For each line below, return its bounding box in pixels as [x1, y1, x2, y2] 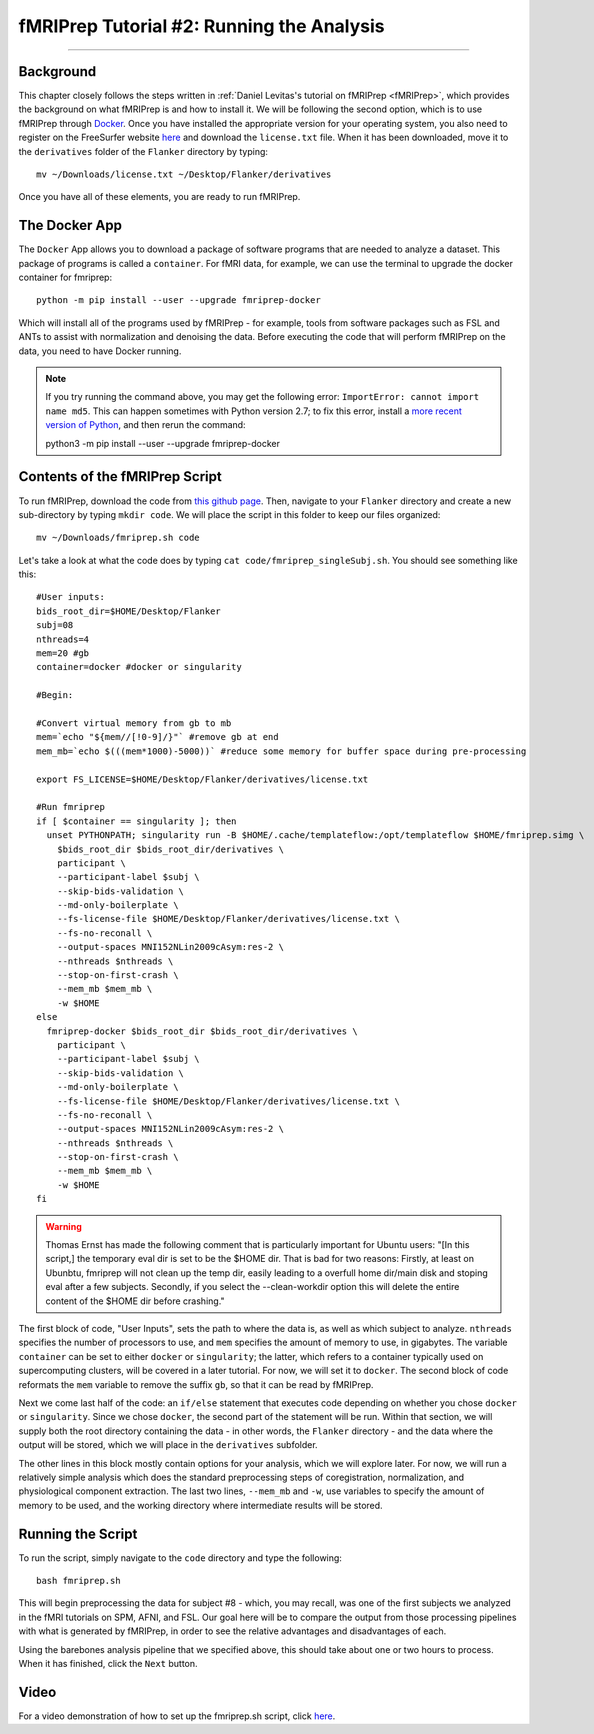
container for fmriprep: [18, 271, 113, 284]
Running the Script [18, 1525, 138, 1542]
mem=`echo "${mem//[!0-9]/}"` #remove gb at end [36, 731, 279, 743]
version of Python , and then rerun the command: [45, 419, 246, 431]
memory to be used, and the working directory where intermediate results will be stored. [18, 1499, 384, 1511]
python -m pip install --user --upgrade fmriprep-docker [36, 295, 322, 306]
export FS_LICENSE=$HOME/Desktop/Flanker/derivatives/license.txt [36, 773, 369, 785]
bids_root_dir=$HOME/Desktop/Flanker [36, 605, 222, 617]
